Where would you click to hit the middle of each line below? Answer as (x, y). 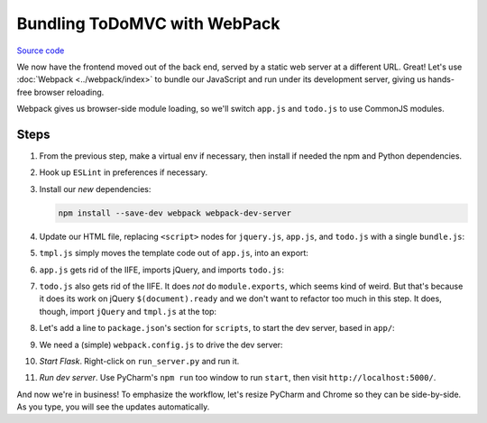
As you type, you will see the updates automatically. (113, 407)
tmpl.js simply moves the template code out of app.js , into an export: (174, 253)
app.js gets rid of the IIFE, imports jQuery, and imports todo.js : (161, 270)
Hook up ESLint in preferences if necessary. (123, 172)
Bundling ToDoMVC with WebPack (148, 23)
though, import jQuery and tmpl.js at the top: (128, 311)
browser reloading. (69, 92)
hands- (441, 79)
